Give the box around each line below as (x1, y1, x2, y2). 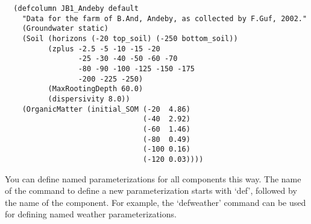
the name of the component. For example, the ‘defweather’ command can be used (5, 196, 306, 208)
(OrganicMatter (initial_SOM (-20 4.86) (22, 104, 190, 114)
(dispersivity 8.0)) (48, 94, 130, 103)
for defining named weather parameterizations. (5, 208, 177, 220)
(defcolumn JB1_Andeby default (13, 4, 139, 13)
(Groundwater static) (22, 24, 108, 33)
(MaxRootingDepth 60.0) (48, 85, 143, 94)
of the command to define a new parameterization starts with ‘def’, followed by (5, 184, 297, 197)
